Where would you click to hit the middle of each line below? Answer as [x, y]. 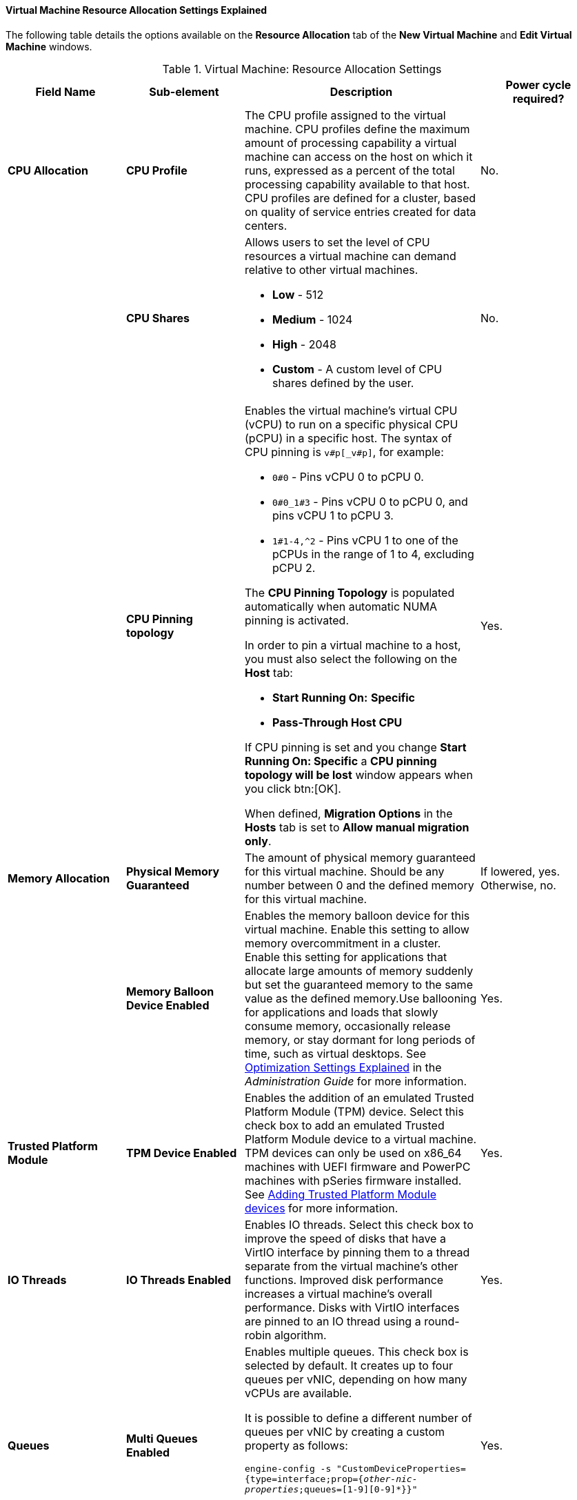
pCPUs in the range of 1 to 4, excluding [373, 554]
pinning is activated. [297, 620]
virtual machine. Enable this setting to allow [357, 929]
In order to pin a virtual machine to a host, [353, 645]
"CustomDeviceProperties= [401, 1468]
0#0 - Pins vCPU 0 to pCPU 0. [348, 476]
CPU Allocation [48, 170]
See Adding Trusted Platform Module [341, 1194]
